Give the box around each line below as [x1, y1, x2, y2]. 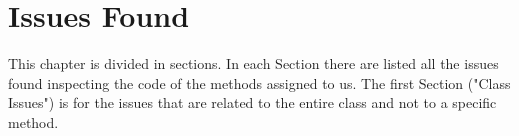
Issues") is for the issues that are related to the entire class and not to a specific [8, 92, 497, 113]
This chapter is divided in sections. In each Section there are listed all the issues [8, 53, 499, 74]
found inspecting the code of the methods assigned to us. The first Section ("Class [8, 72, 511, 93]
